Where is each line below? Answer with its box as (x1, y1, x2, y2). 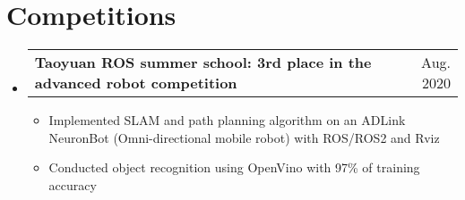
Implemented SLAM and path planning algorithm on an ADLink (48, 111, 406, 129)
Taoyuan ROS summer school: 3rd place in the (34, 52, 372, 73)
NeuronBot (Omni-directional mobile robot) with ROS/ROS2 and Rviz (48, 128, 440, 146)
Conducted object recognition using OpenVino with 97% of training (48, 158, 420, 177)
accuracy (48, 175, 97, 194)
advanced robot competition (34, 72, 237, 94)
